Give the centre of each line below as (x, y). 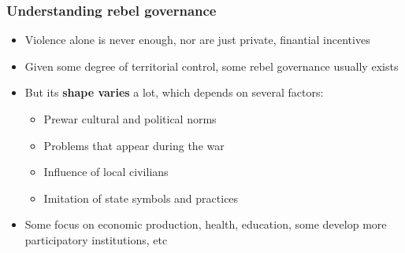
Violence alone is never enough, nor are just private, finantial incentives (197, 40)
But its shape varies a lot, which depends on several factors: (174, 92)
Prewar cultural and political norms (130, 119)
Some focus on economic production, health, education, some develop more (206, 224)
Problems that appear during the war (134, 145)
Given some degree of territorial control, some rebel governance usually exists (212, 66)
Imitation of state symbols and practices (141, 198)
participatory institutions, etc (96, 239)
